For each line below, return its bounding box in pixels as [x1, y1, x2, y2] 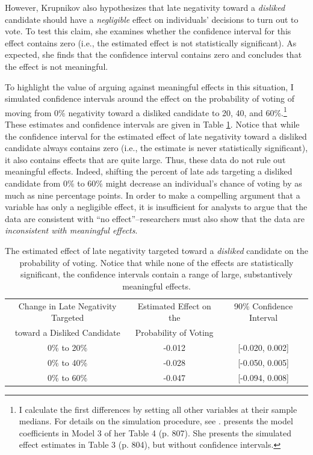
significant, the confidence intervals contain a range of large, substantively [20, 268, 293, 280]
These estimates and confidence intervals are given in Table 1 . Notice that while [5, 118, 300, 130]
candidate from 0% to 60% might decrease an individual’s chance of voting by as [5, 176, 302, 189]
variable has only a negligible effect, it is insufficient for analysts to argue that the [5, 200, 308, 213]
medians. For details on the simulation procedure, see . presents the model [19, 415, 293, 427]
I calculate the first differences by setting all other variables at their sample [19, 403, 297, 415]
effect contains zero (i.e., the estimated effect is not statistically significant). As [5, 36, 297, 49]
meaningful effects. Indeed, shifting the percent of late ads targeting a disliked [5, 165, 293, 178]
